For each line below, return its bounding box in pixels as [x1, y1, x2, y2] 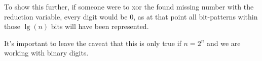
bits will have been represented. [51, 21, 149, 31]
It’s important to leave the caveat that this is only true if [4, 37, 181, 48]
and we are [206, 37, 241, 48]
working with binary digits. [4, 47, 89, 58]
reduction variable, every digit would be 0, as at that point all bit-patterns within [4, 11, 258, 21]
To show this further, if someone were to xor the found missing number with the [4, 1, 254, 11]
